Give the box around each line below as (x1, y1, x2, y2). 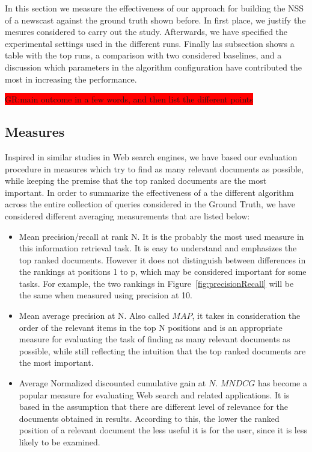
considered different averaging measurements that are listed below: (5, 209, 250, 222)
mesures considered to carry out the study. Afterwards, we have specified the (5, 25, 288, 38)
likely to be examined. (19, 436, 100, 448)
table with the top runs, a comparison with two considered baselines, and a (5, 49, 282, 61)
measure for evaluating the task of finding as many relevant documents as (19, 333, 290, 345)
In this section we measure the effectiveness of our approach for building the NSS (5, 2, 304, 14)
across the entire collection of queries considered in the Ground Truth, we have (5, 198, 295, 210)
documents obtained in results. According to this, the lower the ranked (19, 412, 280, 424)
